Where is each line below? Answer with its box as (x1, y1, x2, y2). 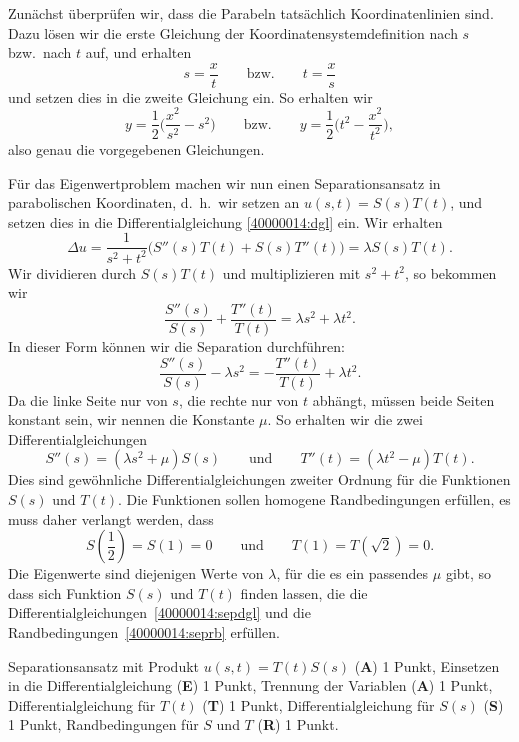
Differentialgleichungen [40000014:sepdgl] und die (8, 602, 311, 623)
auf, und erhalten (85, 42, 192, 63)
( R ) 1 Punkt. (257, 714, 339, 735)
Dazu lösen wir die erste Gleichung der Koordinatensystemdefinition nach (8, 22, 458, 43)
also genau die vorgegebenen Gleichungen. (8, 138, 265, 159)
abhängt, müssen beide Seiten (312, 389, 495, 410)
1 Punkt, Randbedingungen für (8, 714, 199, 735)
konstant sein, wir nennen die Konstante (8, 409, 255, 430)
